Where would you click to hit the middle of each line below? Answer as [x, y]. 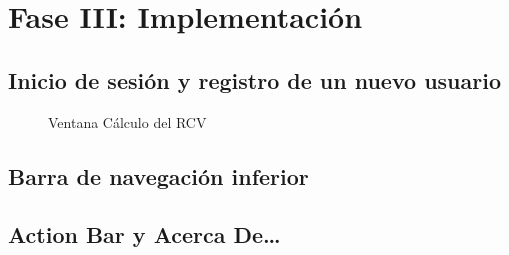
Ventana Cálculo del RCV [127, 121]
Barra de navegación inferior [158, 175]
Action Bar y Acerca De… [144, 234]
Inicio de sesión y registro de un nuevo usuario [254, 79]
